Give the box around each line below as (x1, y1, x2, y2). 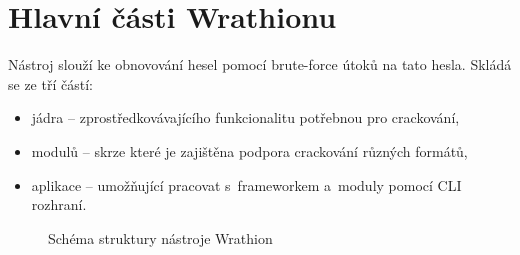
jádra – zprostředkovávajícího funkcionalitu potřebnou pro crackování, (31, 107, 460, 128)
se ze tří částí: (8, 73, 93, 94)
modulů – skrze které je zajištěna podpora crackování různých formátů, (31, 140, 468, 161)
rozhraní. (31, 194, 87, 215)
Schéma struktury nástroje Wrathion (48, 227, 273, 248)
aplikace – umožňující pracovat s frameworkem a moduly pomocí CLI (31, 174, 462, 195)
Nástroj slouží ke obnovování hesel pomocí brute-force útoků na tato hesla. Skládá (8, 54, 512, 75)
